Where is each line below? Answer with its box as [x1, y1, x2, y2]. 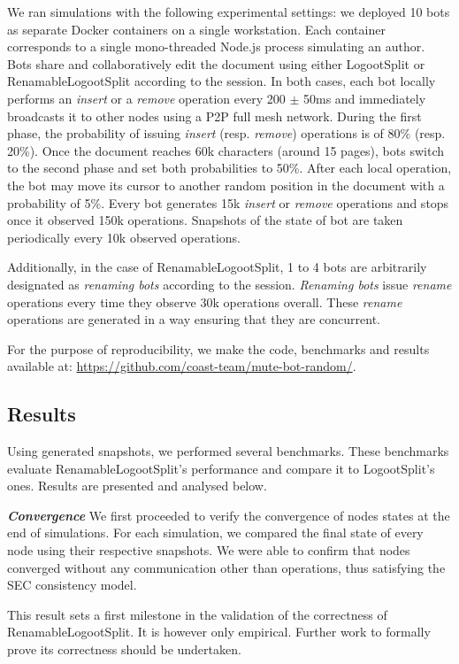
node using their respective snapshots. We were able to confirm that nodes [7, 541, 410, 560]
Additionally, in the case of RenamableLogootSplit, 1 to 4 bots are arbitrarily [7, 258, 427, 276]
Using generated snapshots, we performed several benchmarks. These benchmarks [7, 442, 449, 460]
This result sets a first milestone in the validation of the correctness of [7, 605, 387, 623]
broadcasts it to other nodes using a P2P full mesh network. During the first [7, 106, 422, 125]
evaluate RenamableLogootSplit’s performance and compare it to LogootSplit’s [7, 459, 435, 477]
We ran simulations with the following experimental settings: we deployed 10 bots [7, 3, 450, 20]
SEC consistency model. [7, 575, 137, 594]
